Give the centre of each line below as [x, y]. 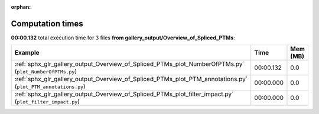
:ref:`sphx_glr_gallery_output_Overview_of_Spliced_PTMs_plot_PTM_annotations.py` [131, 79]
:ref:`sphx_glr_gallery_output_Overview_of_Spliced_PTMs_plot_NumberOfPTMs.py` [129, 64]
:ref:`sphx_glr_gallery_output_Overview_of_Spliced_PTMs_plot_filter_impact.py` [124, 94]
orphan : [21, 7]
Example [27, 53]
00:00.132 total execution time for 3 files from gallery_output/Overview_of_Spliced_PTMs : [123, 38]
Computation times [47, 24]
